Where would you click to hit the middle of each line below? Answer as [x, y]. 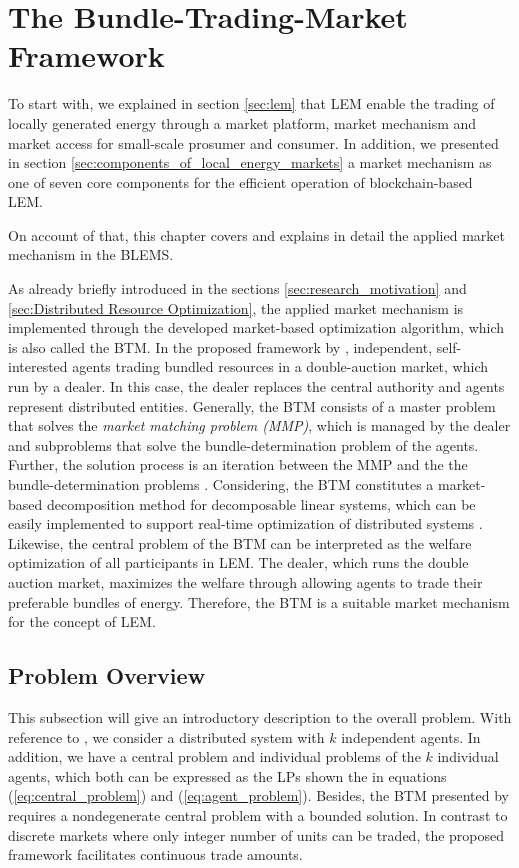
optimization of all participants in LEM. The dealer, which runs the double [238, 562]
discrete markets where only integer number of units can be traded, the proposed [256, 834]
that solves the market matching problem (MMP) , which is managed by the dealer [259, 425]
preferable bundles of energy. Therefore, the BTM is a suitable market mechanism [259, 601]
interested [38, 366]
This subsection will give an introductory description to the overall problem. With [260, 716]
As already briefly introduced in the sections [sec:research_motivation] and [237, 288]
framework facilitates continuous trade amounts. [155, 854]
